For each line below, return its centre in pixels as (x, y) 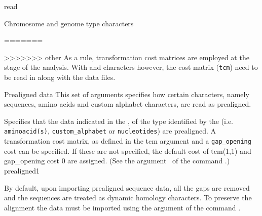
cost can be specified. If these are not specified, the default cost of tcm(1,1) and (128, 150)
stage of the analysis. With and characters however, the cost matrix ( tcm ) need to (131, 67)
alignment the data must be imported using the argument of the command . (122, 207)
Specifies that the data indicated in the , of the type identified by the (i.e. (119, 121)
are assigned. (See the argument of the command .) (149, 161)
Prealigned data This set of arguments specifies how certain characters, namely (127, 94)
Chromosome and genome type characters (69, 23)
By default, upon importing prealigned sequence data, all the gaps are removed (127, 187)
